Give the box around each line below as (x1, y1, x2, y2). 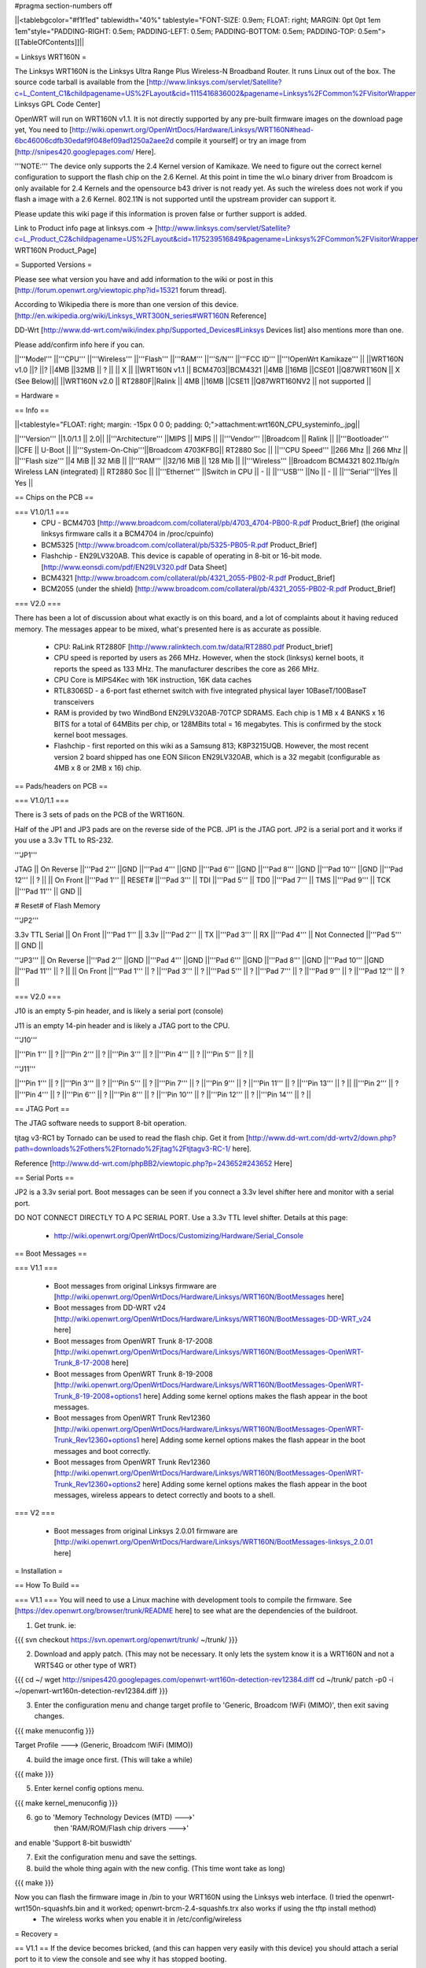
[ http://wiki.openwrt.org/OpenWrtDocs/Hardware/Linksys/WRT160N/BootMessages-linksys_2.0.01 (53, 1537, 373, 1547)
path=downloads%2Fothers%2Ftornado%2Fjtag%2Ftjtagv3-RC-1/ (14, 1144, 231, 1153)
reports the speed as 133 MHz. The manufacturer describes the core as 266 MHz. (53, 664, 320, 673)
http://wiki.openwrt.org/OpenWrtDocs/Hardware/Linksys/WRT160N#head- (72, 124, 314, 134)
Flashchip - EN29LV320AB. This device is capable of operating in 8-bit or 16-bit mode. (41, 551, 322, 560)
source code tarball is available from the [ (14, 77, 149, 87)
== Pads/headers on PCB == (14, 781, 108, 790)
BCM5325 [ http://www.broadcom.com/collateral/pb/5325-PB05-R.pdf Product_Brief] (41, 540, 318, 549)
